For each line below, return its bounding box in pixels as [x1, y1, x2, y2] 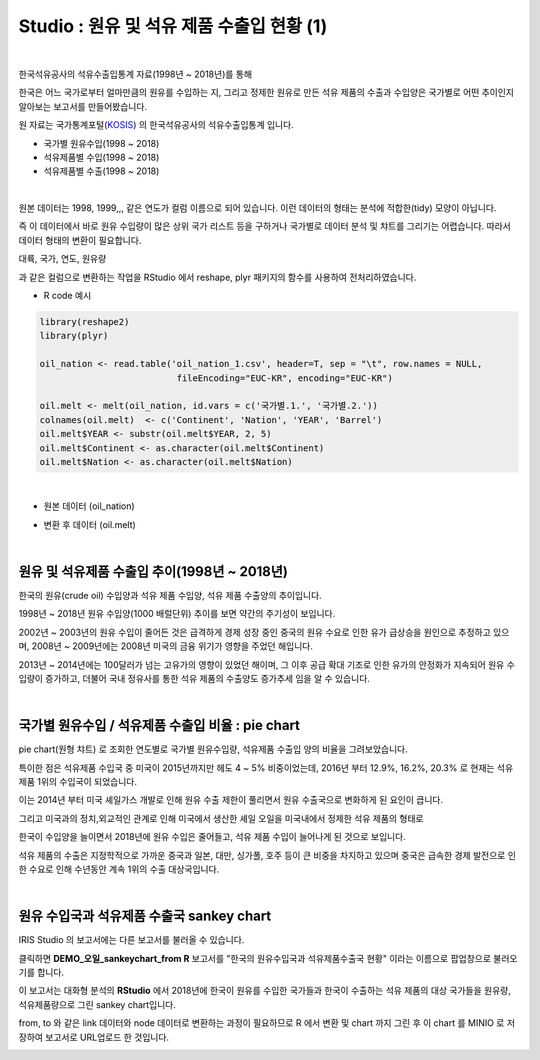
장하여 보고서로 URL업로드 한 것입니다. [18, 1031, 170, 1043]
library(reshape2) [39, 316, 130, 327]
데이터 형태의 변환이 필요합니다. [18, 234, 142, 246]
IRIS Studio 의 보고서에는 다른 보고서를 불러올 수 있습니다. [18, 934, 245, 946]
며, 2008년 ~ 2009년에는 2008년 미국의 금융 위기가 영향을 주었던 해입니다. [18, 640, 314, 652]
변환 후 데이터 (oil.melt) [43, 518, 137, 530]
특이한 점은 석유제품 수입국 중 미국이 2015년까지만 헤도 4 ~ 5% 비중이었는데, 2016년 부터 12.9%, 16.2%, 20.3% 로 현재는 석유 [18, 761, 514, 774]
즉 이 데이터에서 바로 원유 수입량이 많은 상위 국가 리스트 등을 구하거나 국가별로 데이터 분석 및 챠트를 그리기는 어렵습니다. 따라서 [18, 220, 512, 232]
